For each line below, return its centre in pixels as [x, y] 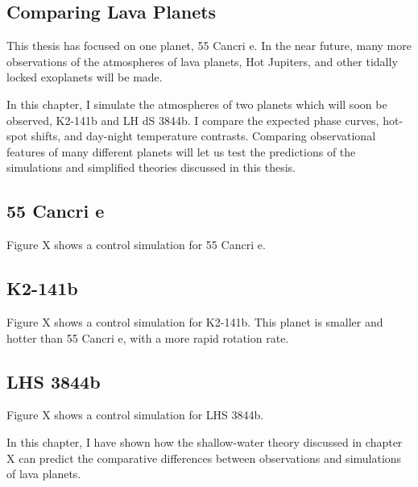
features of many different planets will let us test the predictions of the [181, 151]
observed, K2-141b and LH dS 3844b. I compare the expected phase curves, [193, 120]
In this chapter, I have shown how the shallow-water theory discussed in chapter [205, 441]
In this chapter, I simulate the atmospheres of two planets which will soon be [197, 104]
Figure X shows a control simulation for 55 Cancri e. [136, 245]
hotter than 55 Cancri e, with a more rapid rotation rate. [148, 337]
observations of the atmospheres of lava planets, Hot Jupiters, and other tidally [202, 61]
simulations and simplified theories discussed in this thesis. [151, 167]
